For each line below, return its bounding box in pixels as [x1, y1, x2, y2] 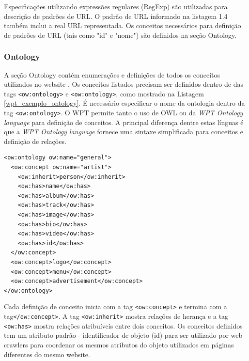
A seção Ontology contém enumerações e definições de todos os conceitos [4, 69, 220, 79]
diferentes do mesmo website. [4, 349, 90, 359]
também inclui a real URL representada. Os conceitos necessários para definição [4, 20, 241, 31]
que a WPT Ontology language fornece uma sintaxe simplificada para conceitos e [4, 126, 243, 137]
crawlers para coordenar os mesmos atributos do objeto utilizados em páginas [4, 339, 234, 349]
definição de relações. [4, 136, 66, 146]
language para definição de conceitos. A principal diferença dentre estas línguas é [4, 117, 244, 127]
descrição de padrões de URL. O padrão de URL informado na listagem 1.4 [4, 11, 228, 21]
